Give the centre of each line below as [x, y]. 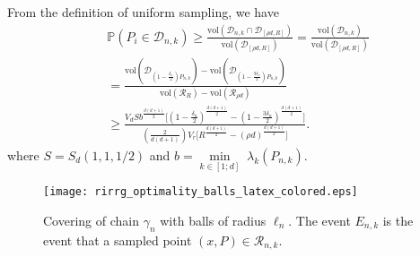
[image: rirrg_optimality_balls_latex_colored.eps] [201, 192]
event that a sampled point [118, 240]
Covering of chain [91, 220]
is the [398, 220]
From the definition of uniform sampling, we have [143, 12]
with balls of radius [213, 220]
